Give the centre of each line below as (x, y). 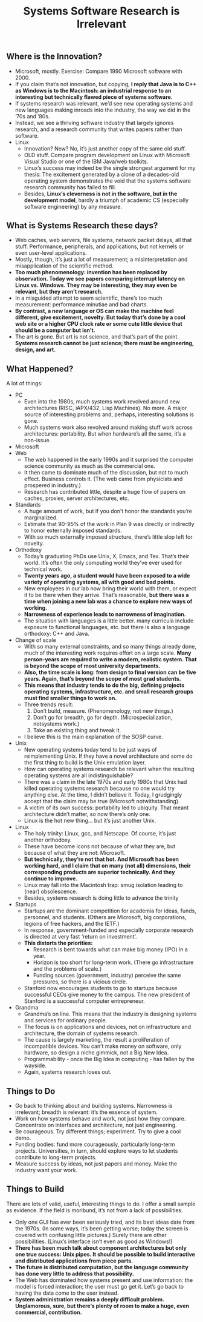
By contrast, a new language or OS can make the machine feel (94, 311)
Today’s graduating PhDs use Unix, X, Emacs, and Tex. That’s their (107, 556)
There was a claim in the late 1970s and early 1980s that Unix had (105, 782)
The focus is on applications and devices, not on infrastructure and (108, 1027)
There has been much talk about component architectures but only (101, 1247)
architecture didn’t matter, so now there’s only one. (87, 814)
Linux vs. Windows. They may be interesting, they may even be (96, 285)
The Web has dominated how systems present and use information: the (104, 1280)
